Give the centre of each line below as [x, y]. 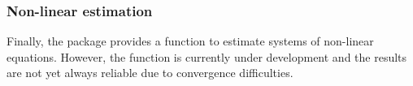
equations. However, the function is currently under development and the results [207, 56]
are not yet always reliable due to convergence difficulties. [150, 73]
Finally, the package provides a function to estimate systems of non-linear [190, 41]
